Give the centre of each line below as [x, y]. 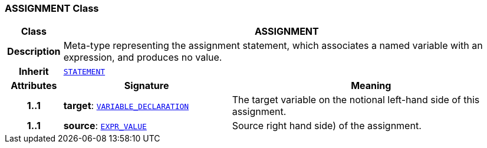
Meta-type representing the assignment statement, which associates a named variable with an [273, 46]
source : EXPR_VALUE [105, 126]
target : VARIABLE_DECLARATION [126, 106]
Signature [147, 86]
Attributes [34, 86]
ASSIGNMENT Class [52, 8]
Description [34, 52]
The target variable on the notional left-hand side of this [356, 100]
